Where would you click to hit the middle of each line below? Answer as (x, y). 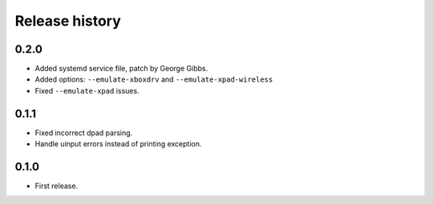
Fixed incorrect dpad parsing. (84, 133)
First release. (57, 186)
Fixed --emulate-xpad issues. (87, 90)
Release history (68, 21)
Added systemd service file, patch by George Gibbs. (121, 69)
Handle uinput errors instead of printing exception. (118, 144)
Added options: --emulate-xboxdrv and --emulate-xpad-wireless (154, 79)
